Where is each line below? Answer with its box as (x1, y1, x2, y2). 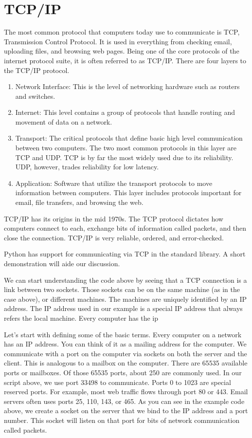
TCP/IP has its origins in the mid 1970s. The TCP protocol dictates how (4, 213, 223, 223)
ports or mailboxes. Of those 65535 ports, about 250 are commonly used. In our (4, 367, 242, 377)
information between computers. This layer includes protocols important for (15, 187, 242, 198)
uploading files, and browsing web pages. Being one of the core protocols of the (4, 46, 239, 56)
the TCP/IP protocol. (4, 65, 70, 75)
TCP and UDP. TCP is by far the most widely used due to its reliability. (15, 152, 234, 162)
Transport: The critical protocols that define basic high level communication (15, 133, 243, 143)
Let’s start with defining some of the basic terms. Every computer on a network (4, 329, 242, 339)
